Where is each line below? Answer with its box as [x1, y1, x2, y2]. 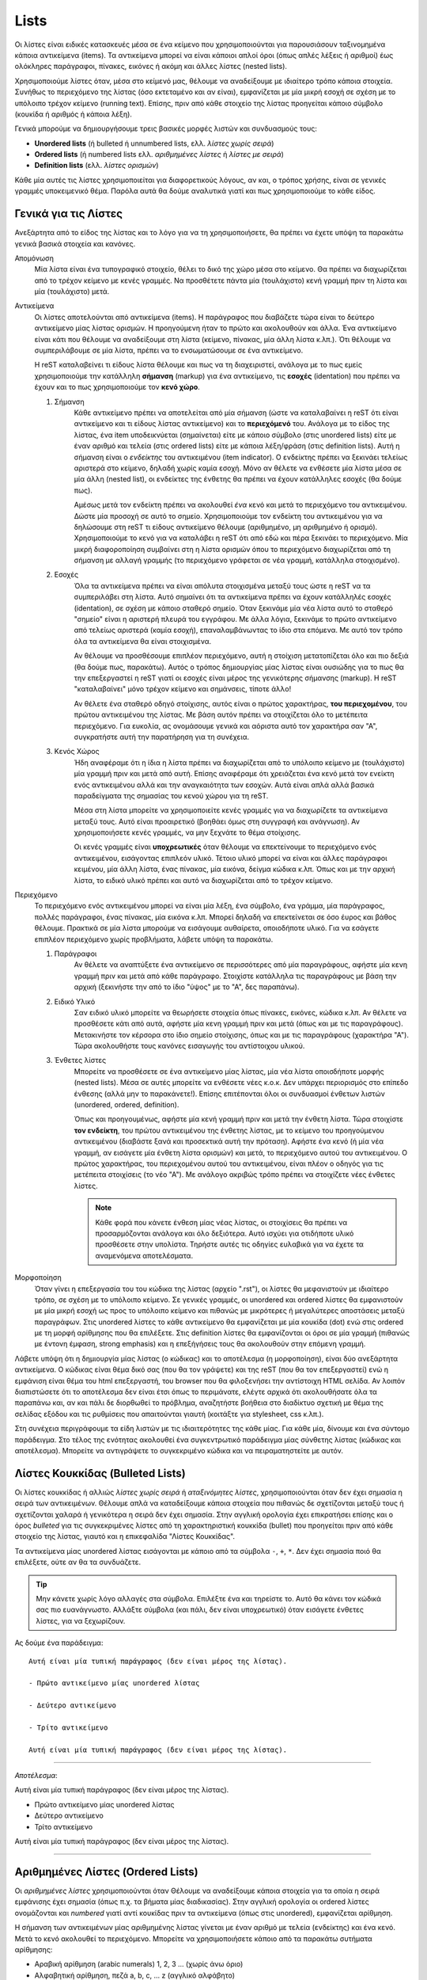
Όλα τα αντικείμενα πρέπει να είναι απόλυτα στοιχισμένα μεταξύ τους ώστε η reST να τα [74, 581, 371, 590]
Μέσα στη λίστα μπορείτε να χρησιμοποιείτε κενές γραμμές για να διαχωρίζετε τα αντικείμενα [74, 805, 388, 815]
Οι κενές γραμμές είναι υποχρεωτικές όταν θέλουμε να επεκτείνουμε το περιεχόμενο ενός [74, 842, 377, 851]
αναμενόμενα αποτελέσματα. [95, 1251, 194, 1260]
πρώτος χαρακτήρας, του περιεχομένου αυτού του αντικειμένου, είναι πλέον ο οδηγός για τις [74, 1159, 384, 1168]
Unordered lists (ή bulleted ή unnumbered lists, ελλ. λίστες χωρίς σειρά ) [34, 139, 274, 148]
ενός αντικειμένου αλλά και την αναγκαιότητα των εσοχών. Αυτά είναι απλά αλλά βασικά [74, 780, 375, 790]
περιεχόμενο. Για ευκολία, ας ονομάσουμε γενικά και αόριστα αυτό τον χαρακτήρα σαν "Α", [74, 721, 378, 730]
